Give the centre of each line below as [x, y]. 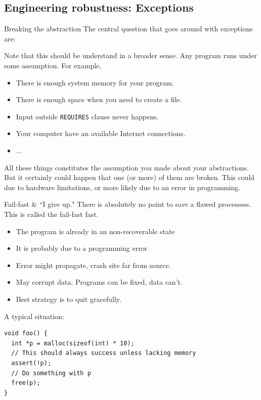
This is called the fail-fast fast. [51, 214]
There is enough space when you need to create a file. [99, 99]
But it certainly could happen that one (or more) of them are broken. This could [129, 177]
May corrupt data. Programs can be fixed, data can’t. [99, 282]
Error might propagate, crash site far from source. [93, 265]
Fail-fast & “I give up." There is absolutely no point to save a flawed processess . [128, 204]
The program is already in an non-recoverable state [95, 231]
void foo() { [26, 334]
